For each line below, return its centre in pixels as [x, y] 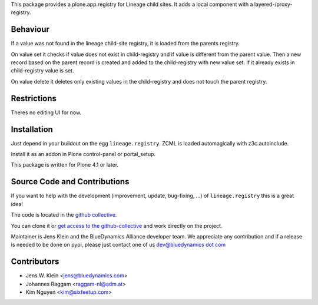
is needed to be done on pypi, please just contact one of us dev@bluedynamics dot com [118, 245]
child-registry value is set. [42, 71]
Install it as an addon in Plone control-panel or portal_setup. [83, 154]
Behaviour [30, 29]
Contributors [35, 262]
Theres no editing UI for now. [46, 112]
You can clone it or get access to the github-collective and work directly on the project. [117, 226]
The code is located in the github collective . [64, 215]
